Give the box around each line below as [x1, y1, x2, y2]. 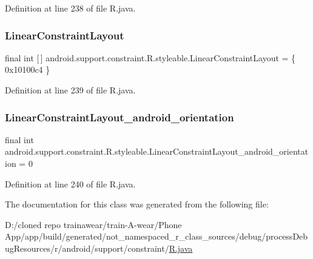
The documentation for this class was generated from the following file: [5, 198, 269, 210]
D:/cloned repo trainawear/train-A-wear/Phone [5, 218, 182, 230]
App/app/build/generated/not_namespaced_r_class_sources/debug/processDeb [5, 230, 308, 243]
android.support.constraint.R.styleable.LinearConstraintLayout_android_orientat [5, 145, 309, 158]
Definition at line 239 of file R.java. [5, 84, 136, 96]
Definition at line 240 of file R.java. [5, 177, 136, 190]
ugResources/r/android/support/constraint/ [5, 241, 169, 254]
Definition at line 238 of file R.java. [5, 2, 136, 14]
